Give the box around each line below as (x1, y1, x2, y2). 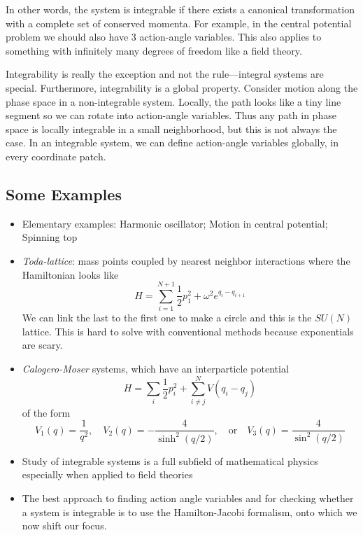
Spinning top (22, 230, 78, 244)
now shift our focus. (22, 518, 107, 533)
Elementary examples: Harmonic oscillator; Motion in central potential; (22, 216, 328, 230)
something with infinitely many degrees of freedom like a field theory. (6, 43, 302, 57)
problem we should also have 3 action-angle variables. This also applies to (6, 29, 322, 44)
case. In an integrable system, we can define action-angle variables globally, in (6, 135, 339, 150)
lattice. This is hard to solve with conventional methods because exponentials (22, 324, 354, 338)
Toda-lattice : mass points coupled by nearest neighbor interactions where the (22, 253, 350, 267)
